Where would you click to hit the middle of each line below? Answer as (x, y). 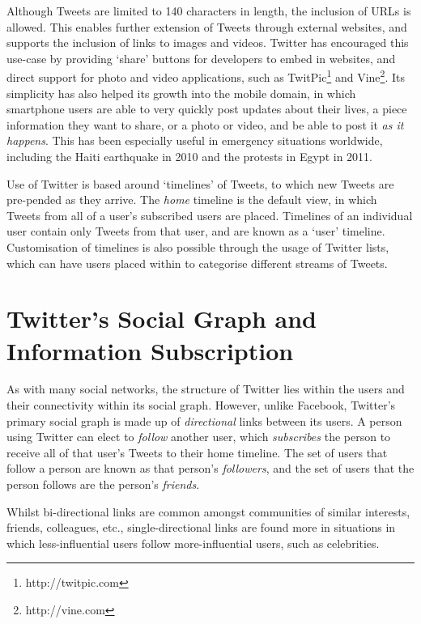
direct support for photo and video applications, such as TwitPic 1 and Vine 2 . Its (206, 76)
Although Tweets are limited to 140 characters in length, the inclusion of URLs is (209, 11)
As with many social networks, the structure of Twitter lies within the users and (206, 389)
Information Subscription (150, 350)
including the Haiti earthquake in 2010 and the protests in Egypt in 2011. (189, 156)
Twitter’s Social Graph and (162, 318)
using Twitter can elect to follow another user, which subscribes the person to (199, 437)
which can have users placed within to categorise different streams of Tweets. (197, 263)
